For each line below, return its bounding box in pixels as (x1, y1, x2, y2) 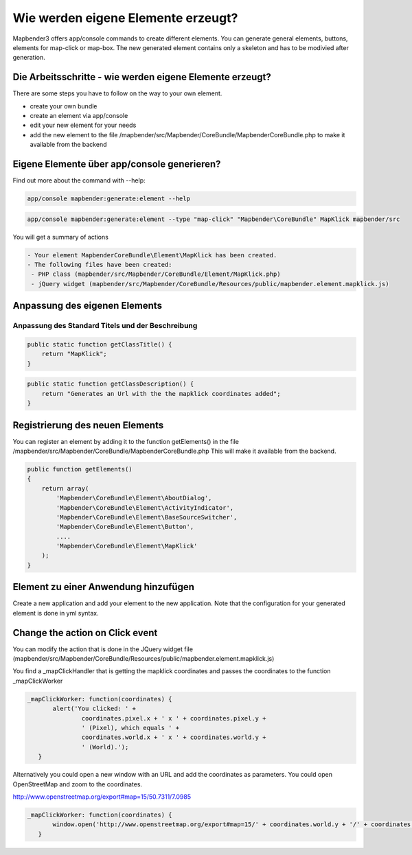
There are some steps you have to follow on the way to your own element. (12, 89, 222, 97)
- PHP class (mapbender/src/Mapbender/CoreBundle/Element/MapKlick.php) (31, 270, 281, 278)
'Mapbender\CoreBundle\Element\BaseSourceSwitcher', (56, 513, 238, 521)
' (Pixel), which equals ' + (81, 724, 180, 731)
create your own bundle (30, 102, 98, 110)
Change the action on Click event (12, 626, 158, 638)
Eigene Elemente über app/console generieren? (12, 159, 221, 169)
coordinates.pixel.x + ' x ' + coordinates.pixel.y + (81, 714, 266, 722)
